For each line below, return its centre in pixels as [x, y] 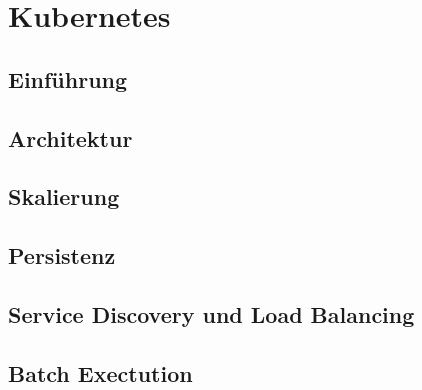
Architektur [70, 137]
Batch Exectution [100, 372]
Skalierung [64, 196]
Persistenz [62, 255]
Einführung [68, 78]
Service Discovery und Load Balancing [211, 313]
